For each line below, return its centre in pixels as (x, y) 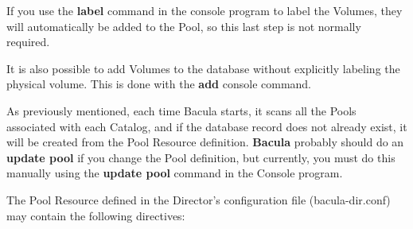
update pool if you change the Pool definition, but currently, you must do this (201, 157)
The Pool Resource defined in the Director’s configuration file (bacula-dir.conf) (199, 199)
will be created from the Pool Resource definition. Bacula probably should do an (205, 142)
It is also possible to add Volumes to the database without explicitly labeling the (203, 68)
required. (28, 42)
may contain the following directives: (96, 215)
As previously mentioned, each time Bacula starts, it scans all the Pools (181, 110)
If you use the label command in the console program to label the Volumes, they (205, 10)
